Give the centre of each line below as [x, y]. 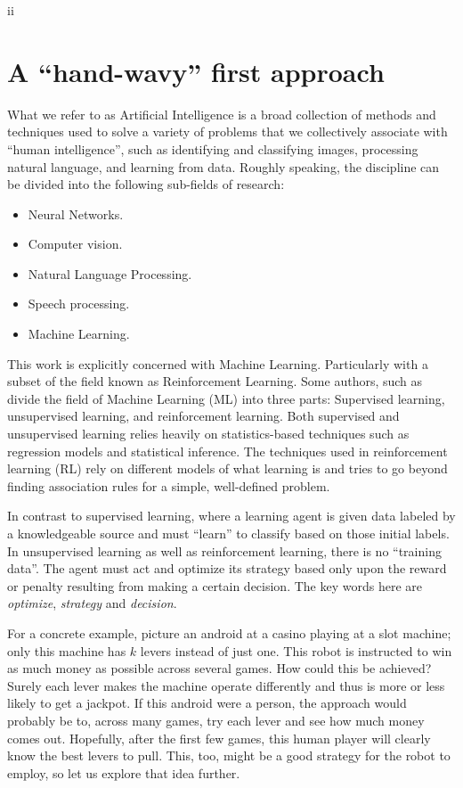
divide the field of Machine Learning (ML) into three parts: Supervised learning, [226, 398]
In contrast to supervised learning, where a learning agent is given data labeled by [231, 516]
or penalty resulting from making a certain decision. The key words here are [215, 585]
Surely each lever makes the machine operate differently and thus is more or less [226, 685]
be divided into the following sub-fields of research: [146, 184]
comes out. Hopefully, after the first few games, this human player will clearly [219, 738]
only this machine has [67, 650]
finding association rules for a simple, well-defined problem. [169, 485]
